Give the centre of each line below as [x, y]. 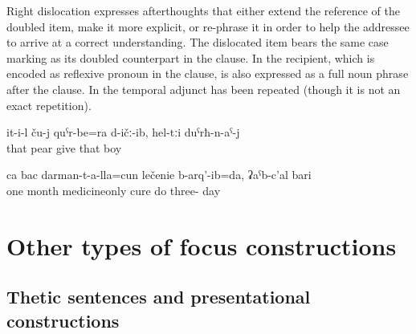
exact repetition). [49, 105]
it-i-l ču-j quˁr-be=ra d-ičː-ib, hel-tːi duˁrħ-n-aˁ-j [123, 132]
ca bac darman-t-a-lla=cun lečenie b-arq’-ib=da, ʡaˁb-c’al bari [159, 175]
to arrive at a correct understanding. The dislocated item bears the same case [198, 42]
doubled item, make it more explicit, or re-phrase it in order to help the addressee [208, 26]
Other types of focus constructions [202, 245]
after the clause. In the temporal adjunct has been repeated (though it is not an [204, 89]
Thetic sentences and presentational [159, 297]
